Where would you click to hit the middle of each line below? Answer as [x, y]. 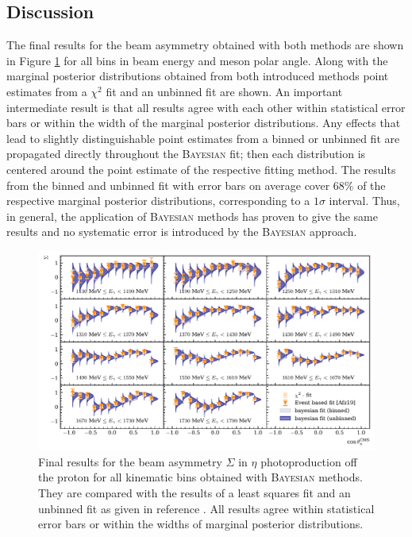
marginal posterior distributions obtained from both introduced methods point [198, 76]
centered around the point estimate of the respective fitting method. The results [201, 169]
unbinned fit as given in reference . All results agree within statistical [206, 508]
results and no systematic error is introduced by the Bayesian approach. [182, 232]
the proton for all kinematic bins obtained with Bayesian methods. [200, 477]
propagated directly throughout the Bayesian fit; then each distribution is [186, 154]
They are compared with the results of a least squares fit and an [194, 493]
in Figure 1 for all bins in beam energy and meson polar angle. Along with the [197, 60]
